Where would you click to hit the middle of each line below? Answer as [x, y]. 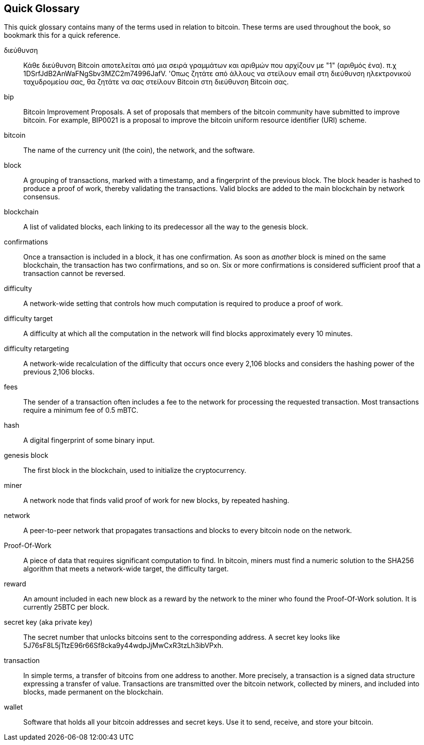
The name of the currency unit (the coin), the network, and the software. [139, 150]
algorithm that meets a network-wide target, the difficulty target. [126, 569]
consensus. [42, 197]
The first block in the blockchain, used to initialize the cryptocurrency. [135, 470]
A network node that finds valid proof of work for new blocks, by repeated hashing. [156, 501]
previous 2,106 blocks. [59, 372]
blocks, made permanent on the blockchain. [93, 692]
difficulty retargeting [37, 349]
